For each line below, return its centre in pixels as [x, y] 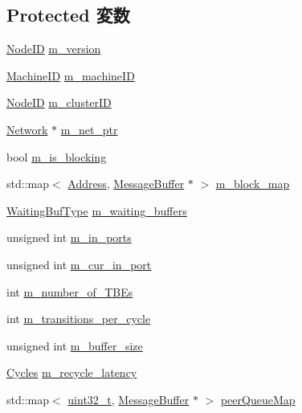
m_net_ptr [89, 129]
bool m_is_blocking [57, 156]
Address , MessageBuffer [126, 184]
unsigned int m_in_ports [69, 237]
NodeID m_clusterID [59, 102]
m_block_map [253, 184]
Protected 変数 [68, 15]
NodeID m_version [54, 49]
